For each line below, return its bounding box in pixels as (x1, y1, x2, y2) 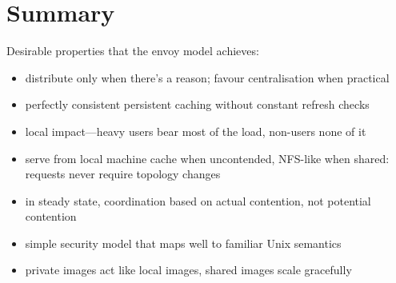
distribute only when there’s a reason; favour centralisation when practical (25, 69, 390, 86)
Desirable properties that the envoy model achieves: (6, 42, 259, 59)
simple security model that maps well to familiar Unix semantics (25, 234, 342, 251)
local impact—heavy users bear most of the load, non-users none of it (25, 122, 366, 139)
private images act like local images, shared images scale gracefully (25, 261, 352, 278)
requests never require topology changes (25, 165, 221, 182)
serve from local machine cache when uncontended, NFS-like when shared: (25, 149, 390, 166)
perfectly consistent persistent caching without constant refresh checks (25, 96, 370, 113)
